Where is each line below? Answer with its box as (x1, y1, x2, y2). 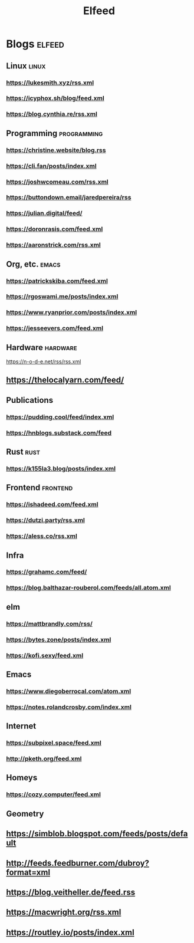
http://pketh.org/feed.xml (6, 755, 82, 763)
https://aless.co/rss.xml (6, 532, 78, 540)
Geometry (6, 809, 44, 819)
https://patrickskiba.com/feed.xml (6, 277, 108, 285)
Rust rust (6, 447, 40, 457)
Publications (6, 395, 54, 405)
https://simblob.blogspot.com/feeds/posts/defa (6, 829, 188, 839)
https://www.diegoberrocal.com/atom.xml (6, 687, 131, 695)
